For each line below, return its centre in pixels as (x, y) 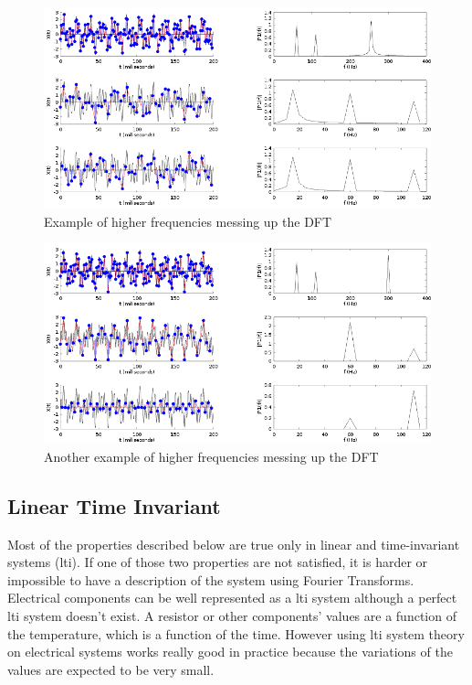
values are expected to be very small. (111, 669)
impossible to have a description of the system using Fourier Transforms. (211, 579)
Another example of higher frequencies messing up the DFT (211, 456)
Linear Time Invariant (114, 505)
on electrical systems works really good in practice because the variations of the (230, 652)
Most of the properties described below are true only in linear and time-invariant (234, 544)
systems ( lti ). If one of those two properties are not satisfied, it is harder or (218, 562)
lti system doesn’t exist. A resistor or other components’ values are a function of (232, 616)
